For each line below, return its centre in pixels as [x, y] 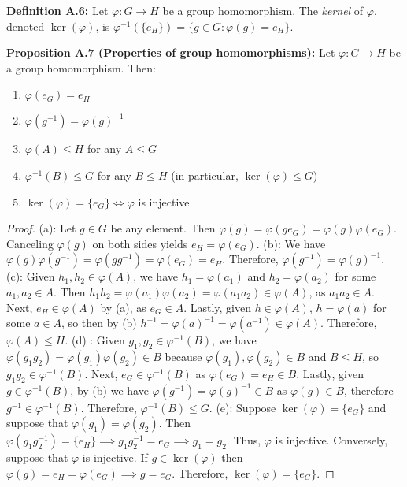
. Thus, [244, 440]
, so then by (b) [99, 323]
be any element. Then [163, 228]
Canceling [30, 243]
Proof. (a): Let [41, 228]
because [183, 356]
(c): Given [31, 276]
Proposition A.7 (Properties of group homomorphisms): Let [171, 52]
